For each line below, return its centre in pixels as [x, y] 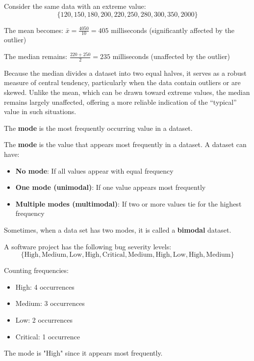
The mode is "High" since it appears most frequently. [83, 353]
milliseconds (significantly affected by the [173, 30]
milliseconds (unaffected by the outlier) [171, 56]
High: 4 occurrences [45, 286]
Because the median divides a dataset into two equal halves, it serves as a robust [125, 73]
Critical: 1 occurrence [48, 336]
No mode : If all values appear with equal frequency [94, 170]
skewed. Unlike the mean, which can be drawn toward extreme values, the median [127, 92]
